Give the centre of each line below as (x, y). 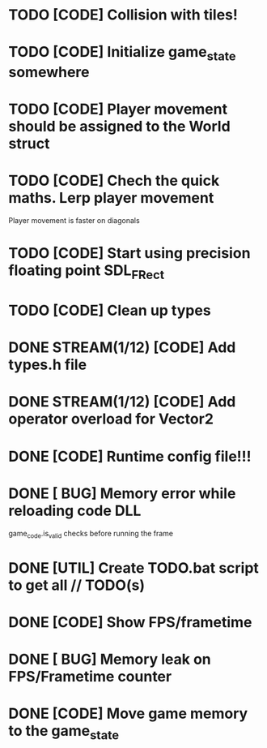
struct (29, 144)
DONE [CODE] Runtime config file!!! (130, 456)
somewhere (49, 72)
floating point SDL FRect (87, 272)
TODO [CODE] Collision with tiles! (123, 15)
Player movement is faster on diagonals (74, 221)
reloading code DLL (75, 511)
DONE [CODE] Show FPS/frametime (130, 622)
